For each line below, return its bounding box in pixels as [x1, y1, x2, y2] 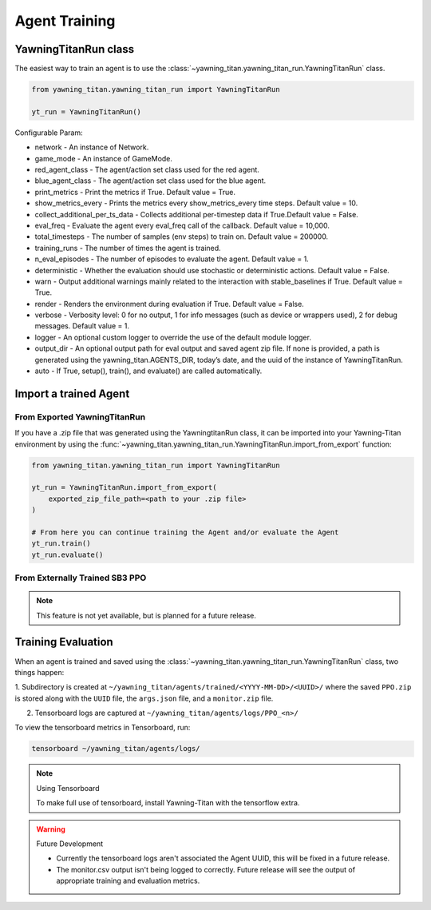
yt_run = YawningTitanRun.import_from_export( [31, 483, 217, 492]
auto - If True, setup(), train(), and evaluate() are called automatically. [34, 366, 263, 376]
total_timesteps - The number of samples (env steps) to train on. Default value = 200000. [34, 232, 329, 241]
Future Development [36, 839, 104, 848]
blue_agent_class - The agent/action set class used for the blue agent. [34, 176, 267, 185]
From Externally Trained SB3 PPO [14, 572, 147, 583]
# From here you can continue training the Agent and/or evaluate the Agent [31, 527, 339, 537]
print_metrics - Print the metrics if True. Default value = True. [34, 187, 235, 197]
